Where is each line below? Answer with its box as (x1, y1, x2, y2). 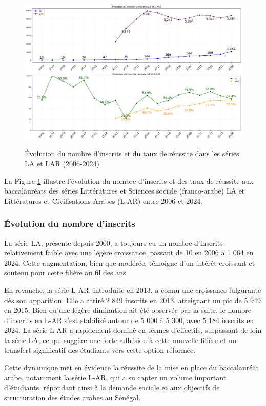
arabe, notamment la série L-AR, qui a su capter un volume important (4, 372, 227, 382)
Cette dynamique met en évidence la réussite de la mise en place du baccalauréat (4, 362, 259, 373)
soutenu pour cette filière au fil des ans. (4, 267, 128, 278)
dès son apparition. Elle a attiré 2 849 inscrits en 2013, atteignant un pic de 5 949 (4, 294, 261, 305)
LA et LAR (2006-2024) (25, 158, 100, 168)
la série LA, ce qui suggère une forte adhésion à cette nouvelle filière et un (4, 334, 237, 345)
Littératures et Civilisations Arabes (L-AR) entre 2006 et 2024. (4, 195, 203, 206)
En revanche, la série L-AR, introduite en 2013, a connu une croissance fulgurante (4, 284, 261, 295)
